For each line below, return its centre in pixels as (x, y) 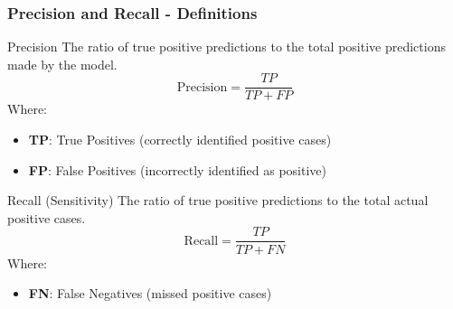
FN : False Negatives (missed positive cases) (150, 293)
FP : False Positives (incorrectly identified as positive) (178, 169)
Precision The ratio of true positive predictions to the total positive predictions (226, 47)
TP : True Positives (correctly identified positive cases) (180, 140)
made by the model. (62, 64)
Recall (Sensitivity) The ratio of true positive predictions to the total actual (218, 200)
